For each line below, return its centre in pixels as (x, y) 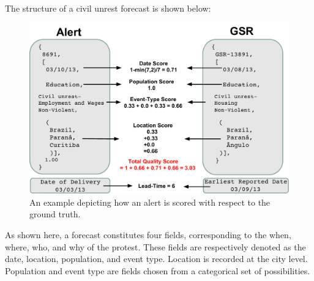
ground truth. (55, 214)
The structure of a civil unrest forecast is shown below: (108, 8)
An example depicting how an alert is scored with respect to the (150, 202)
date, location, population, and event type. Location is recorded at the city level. (156, 259)
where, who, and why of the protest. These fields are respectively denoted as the (155, 246)
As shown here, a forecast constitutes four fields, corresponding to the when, (148, 235)
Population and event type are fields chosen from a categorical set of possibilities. (158, 270)
